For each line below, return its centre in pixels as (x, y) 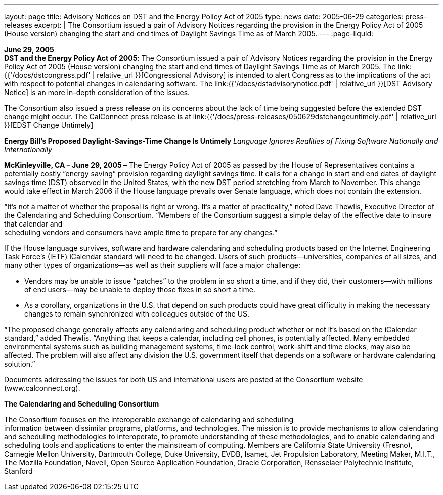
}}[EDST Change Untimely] (49, 125)
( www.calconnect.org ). (42, 388)
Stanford (18, 471)
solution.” (20, 364)
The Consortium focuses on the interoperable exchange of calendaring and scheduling (149, 419)
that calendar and (33, 224)
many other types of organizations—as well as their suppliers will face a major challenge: (152, 265)
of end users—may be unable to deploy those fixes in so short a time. (140, 289)
